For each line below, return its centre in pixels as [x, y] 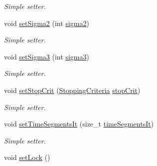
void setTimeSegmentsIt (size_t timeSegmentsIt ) [79, 124]
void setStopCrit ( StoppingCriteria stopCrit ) [72, 90]
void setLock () [27, 157]
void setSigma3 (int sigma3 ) [47, 56]
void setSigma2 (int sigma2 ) [47, 23]
